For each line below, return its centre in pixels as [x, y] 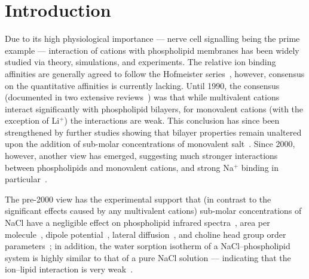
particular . [26, 179]
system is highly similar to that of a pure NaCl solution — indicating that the [148, 257]
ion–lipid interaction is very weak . [69, 269]
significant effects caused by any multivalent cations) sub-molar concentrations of [153, 211]
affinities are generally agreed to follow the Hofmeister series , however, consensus [155, 73]
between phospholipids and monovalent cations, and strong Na [119, 167]
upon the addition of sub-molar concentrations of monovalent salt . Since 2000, [150, 144]
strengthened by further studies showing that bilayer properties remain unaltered [153, 132]
